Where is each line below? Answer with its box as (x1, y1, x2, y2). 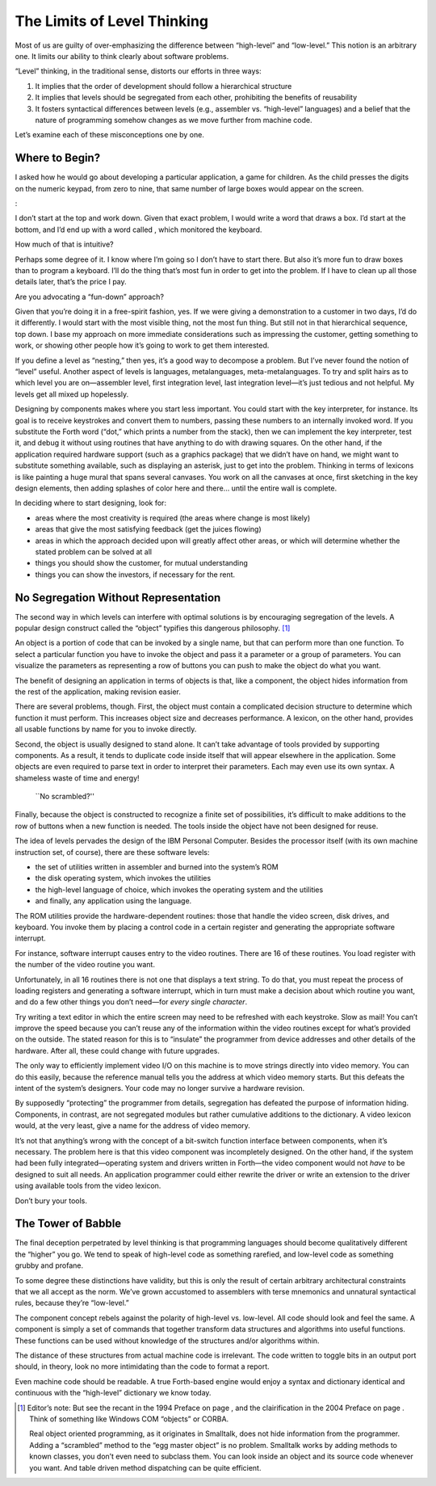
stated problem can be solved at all (35, 546, 153, 557)
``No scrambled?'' (35, 792, 94, 802)
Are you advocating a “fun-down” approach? (15, 292, 165, 301)
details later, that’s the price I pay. (15, 277, 127, 287)
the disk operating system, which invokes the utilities (35, 873, 212, 883)
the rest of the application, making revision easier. (15, 687, 182, 697)
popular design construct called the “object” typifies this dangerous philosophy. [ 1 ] (15, 623, 291, 633)
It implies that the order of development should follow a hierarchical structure (35, 81, 292, 91)
